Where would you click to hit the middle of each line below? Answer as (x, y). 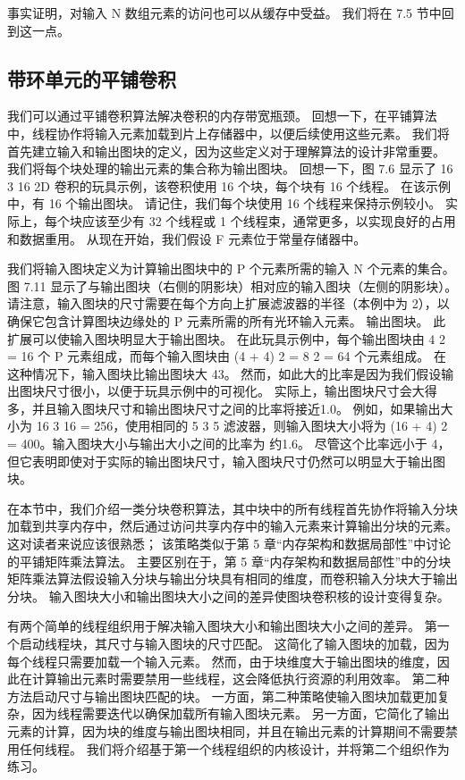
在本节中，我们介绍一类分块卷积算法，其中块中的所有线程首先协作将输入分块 (232, 508)
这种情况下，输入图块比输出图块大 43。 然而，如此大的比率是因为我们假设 (224, 373)
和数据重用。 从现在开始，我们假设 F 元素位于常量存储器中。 (187, 238)
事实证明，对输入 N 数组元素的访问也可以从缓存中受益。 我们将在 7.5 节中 (224, 13)
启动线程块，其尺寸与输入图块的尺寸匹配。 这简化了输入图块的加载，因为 (234, 644)
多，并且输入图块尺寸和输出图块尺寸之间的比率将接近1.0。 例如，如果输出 (224, 408)
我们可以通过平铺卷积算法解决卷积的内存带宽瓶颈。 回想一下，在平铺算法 (222, 116)
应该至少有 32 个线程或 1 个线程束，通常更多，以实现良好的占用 (269, 220)
